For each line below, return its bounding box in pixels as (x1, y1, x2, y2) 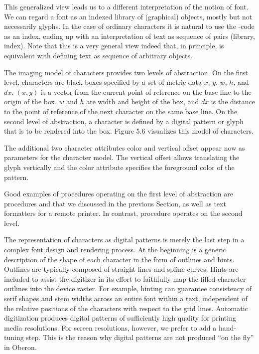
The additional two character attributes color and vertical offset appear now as (4, 142, 245, 153)
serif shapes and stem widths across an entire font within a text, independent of (4, 293, 248, 304)
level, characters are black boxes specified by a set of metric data (4, 77, 202, 87)
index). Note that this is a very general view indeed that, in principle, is (4, 40, 224, 51)
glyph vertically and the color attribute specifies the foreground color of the (4, 162, 235, 172)
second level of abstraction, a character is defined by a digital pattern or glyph (4, 116, 244, 126)
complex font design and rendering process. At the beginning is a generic (4, 244, 226, 255)
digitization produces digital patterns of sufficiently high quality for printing (4, 313, 236, 323)
